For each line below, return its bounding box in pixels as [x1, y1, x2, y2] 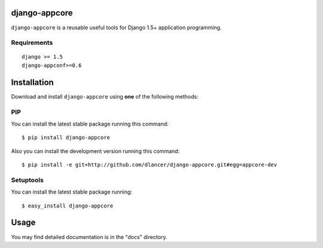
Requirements [11, 39, 53, 47]
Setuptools [11, 176, 44, 184]
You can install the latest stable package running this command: [11, 120, 169, 127]
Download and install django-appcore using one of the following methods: [11, 93, 199, 100]
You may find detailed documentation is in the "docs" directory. [11, 233, 167, 240]
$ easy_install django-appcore [22, 202, 114, 209]
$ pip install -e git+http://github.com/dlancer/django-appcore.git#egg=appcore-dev [22, 161, 278, 169]
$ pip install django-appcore [22, 134, 111, 141]
